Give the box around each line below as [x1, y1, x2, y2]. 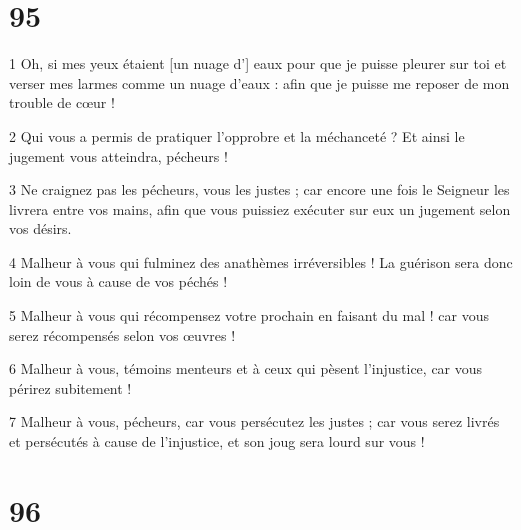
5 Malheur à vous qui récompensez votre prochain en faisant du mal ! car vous [9, 305, 489, 326]
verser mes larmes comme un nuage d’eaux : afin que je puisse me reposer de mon [9, 72, 510, 93]
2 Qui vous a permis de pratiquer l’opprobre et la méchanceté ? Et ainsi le [9, 125, 465, 146]
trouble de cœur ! [9, 92, 115, 113]
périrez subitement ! [9, 377, 132, 398]
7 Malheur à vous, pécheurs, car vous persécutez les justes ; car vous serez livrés [9, 411, 500, 432]
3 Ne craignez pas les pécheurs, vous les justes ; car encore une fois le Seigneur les [9, 179, 510, 200]
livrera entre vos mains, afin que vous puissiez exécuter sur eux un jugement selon [9, 198, 511, 219]
